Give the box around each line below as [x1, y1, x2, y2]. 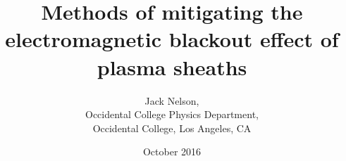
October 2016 [142, 144, 202, 159]
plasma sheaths [97, 52, 247, 81]
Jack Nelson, [144, 93, 199, 108]
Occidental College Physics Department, [85, 107, 259, 122]
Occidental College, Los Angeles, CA [92, 120, 252, 135]
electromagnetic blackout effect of [5, 25, 339, 53]
